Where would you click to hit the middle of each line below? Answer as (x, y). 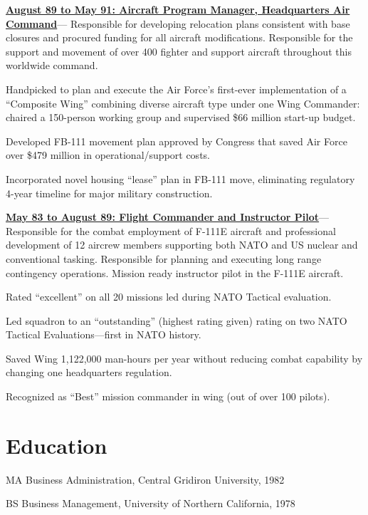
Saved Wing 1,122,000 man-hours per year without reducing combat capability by (184, 358)
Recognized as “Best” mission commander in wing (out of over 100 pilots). (168, 396)
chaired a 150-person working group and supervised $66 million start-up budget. (181, 117)
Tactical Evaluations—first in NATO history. (104, 334)
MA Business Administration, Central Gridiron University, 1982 (145, 479)
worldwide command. (52, 65)
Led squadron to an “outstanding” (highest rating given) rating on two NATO (177, 320)
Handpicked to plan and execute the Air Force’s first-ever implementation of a (176, 89)
